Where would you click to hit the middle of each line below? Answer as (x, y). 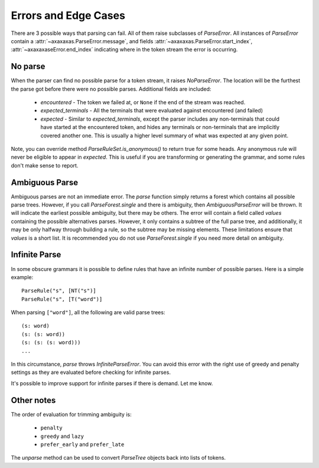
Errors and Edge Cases (68, 15)
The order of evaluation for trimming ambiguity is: (71, 414)
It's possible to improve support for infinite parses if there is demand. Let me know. (112, 383)
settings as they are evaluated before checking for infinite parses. (91, 372)
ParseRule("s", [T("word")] (62, 299)
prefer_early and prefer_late (82, 444)
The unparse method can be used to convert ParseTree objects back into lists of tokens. (118, 458)
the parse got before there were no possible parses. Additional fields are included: (111, 89)
